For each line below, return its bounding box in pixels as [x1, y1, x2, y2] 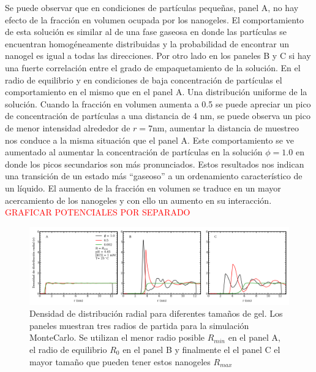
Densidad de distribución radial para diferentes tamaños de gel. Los [29, 307, 283, 320]
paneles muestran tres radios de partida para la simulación [29, 319, 249, 331]
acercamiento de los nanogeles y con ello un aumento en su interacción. [5, 193, 272, 206]
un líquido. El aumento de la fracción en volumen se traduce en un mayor [5, 181, 281, 194]
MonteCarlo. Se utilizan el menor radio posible [29, 331, 205, 344]
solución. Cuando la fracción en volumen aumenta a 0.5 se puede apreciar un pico [5, 97, 311, 110]
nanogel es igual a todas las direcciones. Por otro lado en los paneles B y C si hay [5, 49, 311, 62]
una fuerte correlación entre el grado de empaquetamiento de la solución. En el [5, 61, 301, 74]
